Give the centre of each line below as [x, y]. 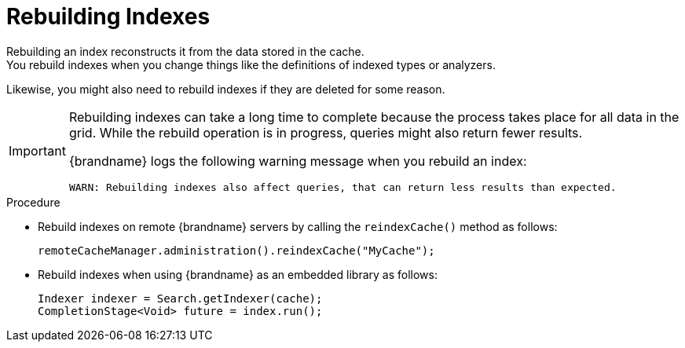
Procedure [33, 202]
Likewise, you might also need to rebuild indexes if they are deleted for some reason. [226, 89]
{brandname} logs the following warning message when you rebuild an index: [298, 161]
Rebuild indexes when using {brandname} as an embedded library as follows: [238, 274]
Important [37, 151]
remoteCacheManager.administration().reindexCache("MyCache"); [236, 250]
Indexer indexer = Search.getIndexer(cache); [180, 298]
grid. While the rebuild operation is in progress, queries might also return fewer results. [326, 132]
